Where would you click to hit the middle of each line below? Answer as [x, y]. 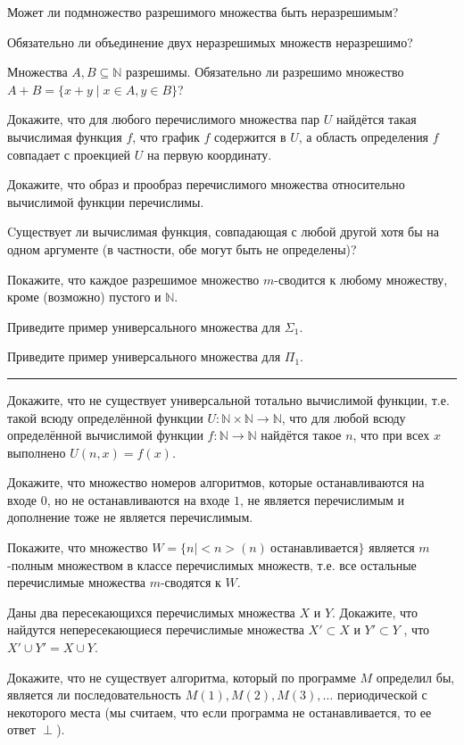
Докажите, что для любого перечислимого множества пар [163, 119]
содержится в [250, 136]
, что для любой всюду [344, 417]
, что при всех [391, 435]
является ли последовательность [94, 695]
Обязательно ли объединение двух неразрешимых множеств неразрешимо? [210, 41]
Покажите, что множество [78, 547]
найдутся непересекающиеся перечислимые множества [156, 629]
